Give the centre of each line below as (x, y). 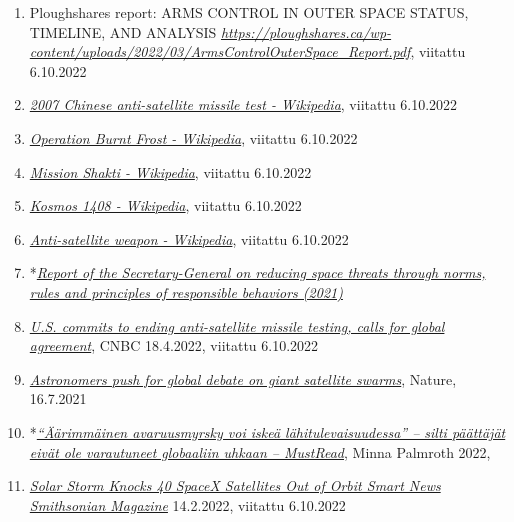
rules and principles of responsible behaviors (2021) (186, 291)
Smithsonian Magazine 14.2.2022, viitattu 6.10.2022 (187, 504)
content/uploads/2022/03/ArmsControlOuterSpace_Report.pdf (220, 51)
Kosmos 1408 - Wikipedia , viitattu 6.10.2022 (165, 205)
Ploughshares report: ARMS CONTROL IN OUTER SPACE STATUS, (249, 12)
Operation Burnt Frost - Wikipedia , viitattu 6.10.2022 (193, 137)
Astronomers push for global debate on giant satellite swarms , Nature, (243, 378)
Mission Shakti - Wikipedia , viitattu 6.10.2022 (170, 171)
